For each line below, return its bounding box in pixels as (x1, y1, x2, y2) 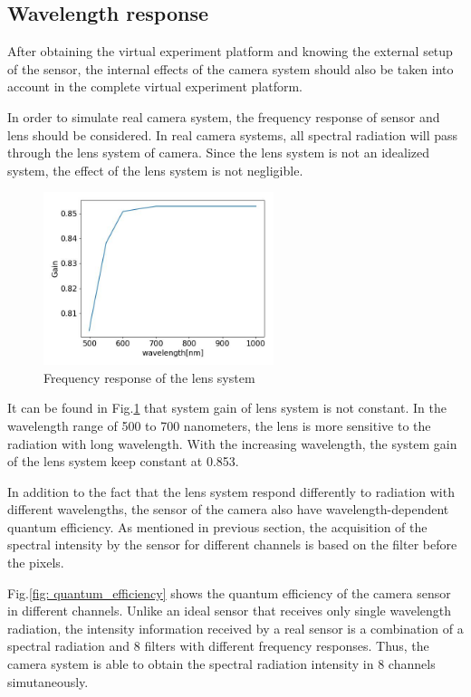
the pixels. (7, 553, 64, 572)
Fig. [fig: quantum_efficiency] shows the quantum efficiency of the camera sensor (7, 583, 451, 602)
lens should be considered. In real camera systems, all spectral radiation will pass (7, 125, 458, 144)
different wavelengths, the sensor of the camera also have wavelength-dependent (7, 500, 449, 519)
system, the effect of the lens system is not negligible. (7, 160, 303, 179)
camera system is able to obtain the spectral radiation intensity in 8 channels (7, 654, 436, 673)
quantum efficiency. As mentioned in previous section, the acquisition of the (7, 517, 428, 536)
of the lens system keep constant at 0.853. (7, 452, 239, 471)
